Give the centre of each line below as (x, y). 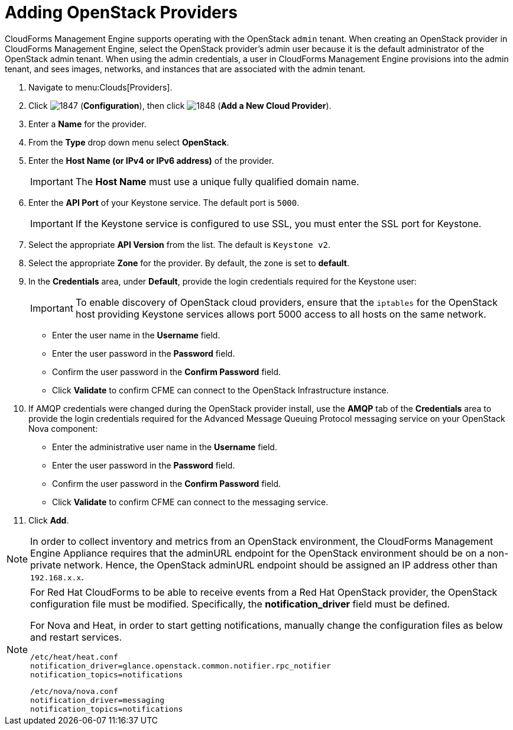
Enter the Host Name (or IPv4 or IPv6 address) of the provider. (151, 160)
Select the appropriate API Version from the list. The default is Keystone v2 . (180, 244)
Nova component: (63, 428)
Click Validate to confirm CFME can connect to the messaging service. (190, 502)
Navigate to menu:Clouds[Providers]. (100, 87)
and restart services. (76, 637)
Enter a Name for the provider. (87, 124)
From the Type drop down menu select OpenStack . (129, 142)
